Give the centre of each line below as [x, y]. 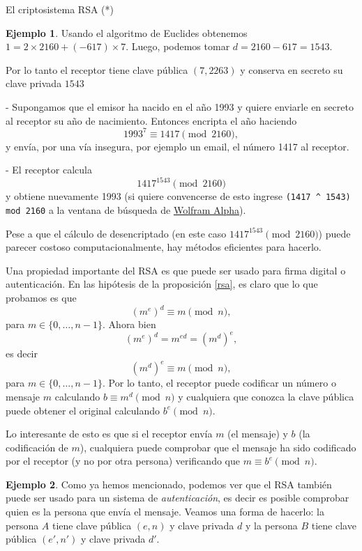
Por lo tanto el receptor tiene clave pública [97, 69]
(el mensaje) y [258, 434]
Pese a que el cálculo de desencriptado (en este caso [116, 233]
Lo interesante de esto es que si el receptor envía [109, 434]
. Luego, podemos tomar [178, 46]
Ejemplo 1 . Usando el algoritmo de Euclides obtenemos [127, 32]
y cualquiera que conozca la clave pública [266, 396]
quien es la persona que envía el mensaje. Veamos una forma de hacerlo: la [165, 512]
